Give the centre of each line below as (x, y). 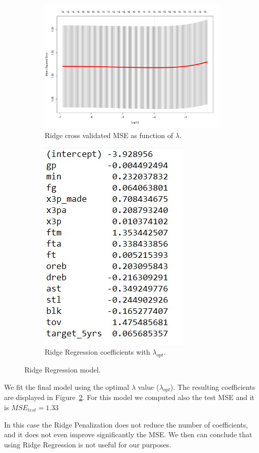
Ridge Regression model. (63, 370)
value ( (149, 387)
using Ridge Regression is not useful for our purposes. (88, 444)
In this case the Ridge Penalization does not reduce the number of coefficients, (126, 424)
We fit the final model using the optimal (67, 387)
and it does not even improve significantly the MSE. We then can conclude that (128, 434)
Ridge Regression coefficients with (98, 352)
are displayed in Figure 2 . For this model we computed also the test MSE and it (129, 397)
